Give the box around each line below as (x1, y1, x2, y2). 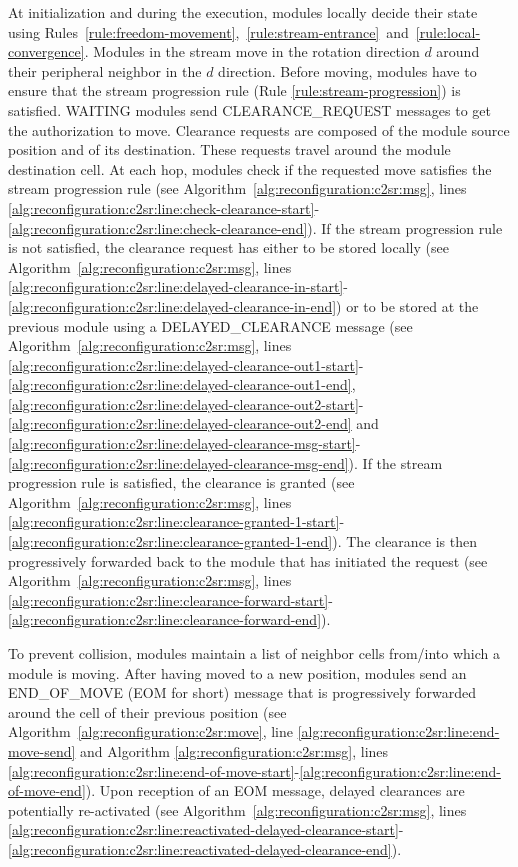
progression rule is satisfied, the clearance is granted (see (8, 472, 355, 493)
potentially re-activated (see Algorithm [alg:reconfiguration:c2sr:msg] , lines (8, 799, 467, 820)
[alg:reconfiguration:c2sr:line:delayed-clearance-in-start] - (8, 276, 348, 297)
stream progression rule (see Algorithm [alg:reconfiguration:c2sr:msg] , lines (8, 178, 467, 199)
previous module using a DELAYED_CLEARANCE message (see (8, 315, 413, 336)
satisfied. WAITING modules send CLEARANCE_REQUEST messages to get (8, 99, 492, 120)
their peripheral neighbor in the (8, 60, 202, 81)
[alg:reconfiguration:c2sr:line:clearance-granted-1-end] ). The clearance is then (8, 531, 478, 552)
